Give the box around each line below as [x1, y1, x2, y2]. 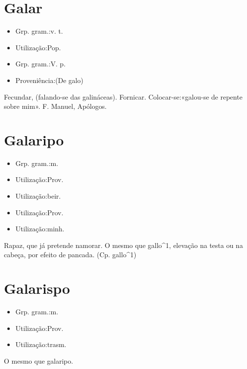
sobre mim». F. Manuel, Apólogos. [4, 101, 107, 111]
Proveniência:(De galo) [15, 75, 83, 85]
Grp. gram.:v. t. [15, 26, 63, 36]
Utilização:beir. [15, 191, 61, 201]
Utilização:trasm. [15, 339, 66, 349]
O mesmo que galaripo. [4, 355, 73, 366]
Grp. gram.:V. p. [15, 59, 66, 69]
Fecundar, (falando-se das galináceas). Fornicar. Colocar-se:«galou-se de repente [4, 91, 243, 102]
